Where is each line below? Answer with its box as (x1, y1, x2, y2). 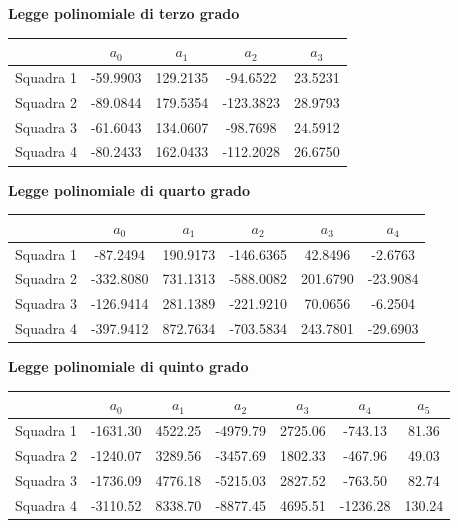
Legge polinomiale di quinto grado (8, 356, 249, 377)
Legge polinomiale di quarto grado (8, 179, 251, 200)
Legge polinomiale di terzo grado (8, 3, 240, 23)
